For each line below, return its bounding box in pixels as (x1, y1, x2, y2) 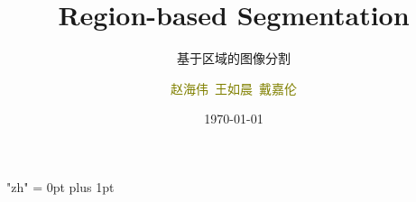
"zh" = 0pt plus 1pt (6, 177, 115, 196)
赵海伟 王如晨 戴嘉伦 (171, 78, 297, 97)
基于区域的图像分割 (177, 49, 291, 68)
